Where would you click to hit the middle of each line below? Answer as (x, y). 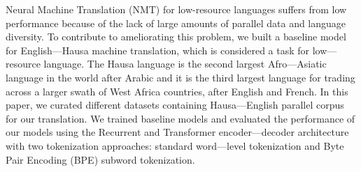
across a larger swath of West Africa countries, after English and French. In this (177, 91)
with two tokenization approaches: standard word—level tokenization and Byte (175, 145)
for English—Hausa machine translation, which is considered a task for (158, 50)
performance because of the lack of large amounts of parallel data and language (176, 23)
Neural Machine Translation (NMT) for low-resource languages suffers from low (176, 9)
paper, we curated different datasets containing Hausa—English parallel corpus (175, 105)
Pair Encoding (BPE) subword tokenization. (100, 159)
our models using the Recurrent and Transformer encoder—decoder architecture (177, 132)
